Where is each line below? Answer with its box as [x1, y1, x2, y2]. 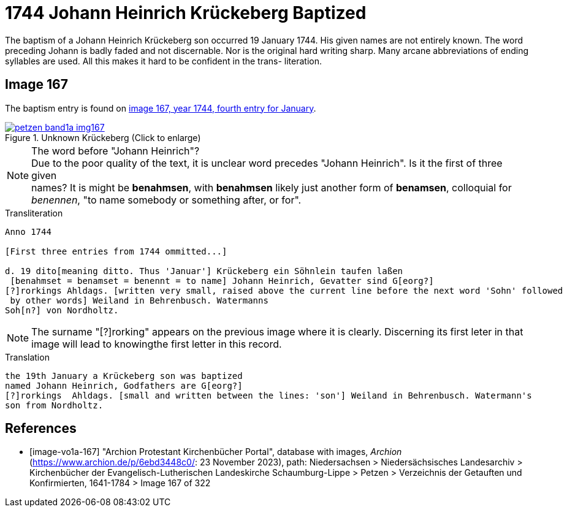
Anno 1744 [5, 226, 51, 237]
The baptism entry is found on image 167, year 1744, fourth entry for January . [5, 102, 316, 113]
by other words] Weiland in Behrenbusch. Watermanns [10, 295, 268, 305]
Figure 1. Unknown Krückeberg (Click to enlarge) [5, 132, 201, 143]
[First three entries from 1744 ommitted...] [5, 246, 227, 256]
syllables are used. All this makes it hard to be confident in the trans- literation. [5, 55, 322, 66]
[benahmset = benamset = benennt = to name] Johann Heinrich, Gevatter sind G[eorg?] [10, 275, 434, 286]
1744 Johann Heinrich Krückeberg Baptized [5, 2, 367, 23]
